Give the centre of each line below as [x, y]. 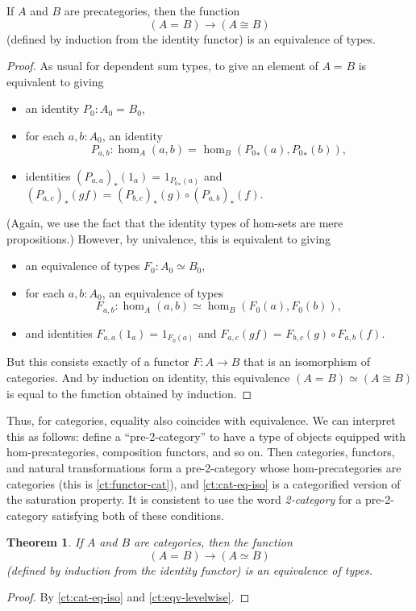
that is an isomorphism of [306, 362]
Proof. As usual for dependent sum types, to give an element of [162, 66]
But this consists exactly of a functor [98, 362]
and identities [59, 333]
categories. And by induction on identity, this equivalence [148, 377]
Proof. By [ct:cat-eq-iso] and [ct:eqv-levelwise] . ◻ [128, 597]
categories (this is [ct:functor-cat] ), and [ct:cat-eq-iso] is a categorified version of [204, 483]
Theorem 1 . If [45, 542]
